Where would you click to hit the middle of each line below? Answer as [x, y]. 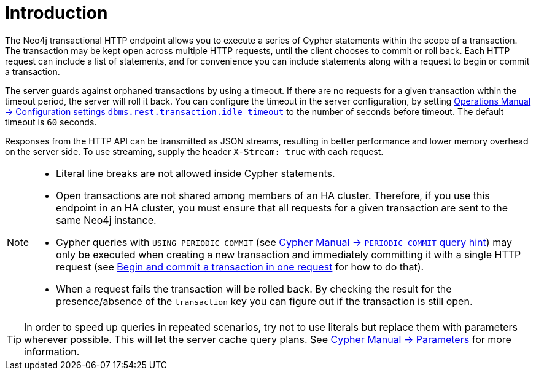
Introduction [56, 13]
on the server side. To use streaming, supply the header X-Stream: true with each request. [194, 151]
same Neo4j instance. [106, 220]
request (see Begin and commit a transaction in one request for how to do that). [240, 266]
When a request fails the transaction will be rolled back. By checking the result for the [254, 289]
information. [52, 351]
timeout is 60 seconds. [51, 122]
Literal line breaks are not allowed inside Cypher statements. [196, 173]
